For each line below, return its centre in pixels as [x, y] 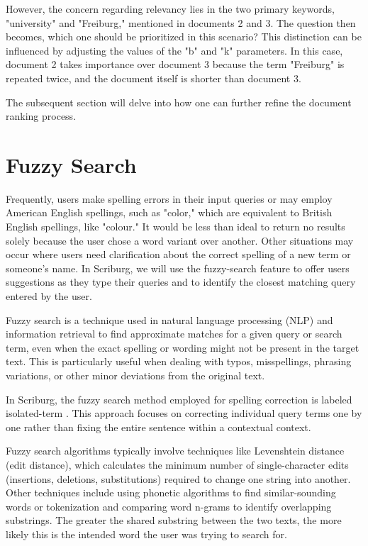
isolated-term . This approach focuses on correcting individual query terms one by [184, 413]
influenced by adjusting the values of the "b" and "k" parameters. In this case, [174, 50]
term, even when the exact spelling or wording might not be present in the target [183, 347]
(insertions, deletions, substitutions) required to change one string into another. [178, 478]
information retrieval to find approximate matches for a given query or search [174, 334]
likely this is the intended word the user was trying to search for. [146, 534]
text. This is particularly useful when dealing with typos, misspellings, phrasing [179, 361]
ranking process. [41, 116]
